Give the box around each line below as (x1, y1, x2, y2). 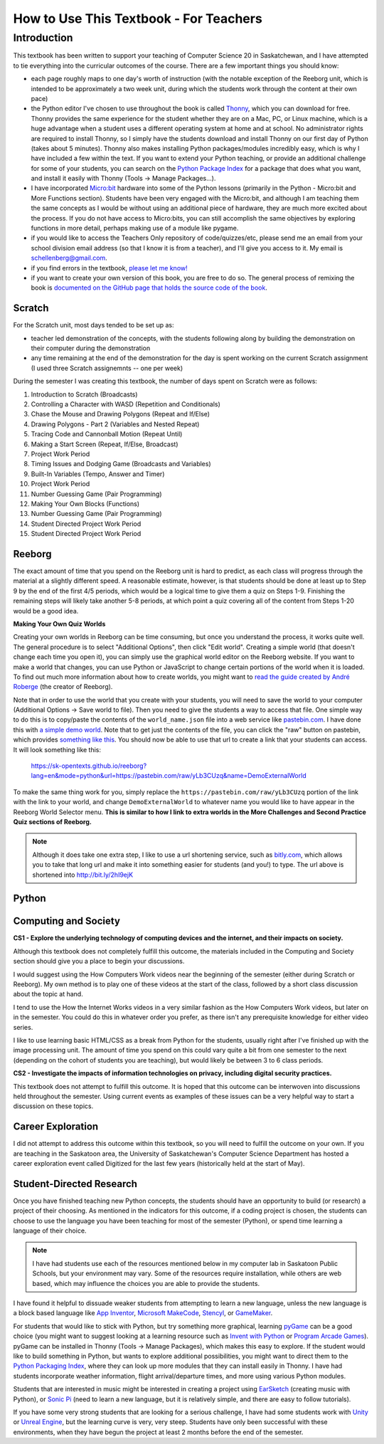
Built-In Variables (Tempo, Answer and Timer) (31, 470, 165, 478)
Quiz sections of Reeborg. (13, 817, 92, 826)
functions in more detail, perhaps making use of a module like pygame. (31, 224, 239, 233)
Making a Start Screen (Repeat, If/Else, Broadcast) (31, 440, 178, 448)
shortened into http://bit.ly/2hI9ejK (32, 870, 134, 879)
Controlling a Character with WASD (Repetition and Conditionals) (31, 400, 220, 409)
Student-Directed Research (13, 1178, 138, 1190)
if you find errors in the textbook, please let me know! (31, 263, 188, 272)
